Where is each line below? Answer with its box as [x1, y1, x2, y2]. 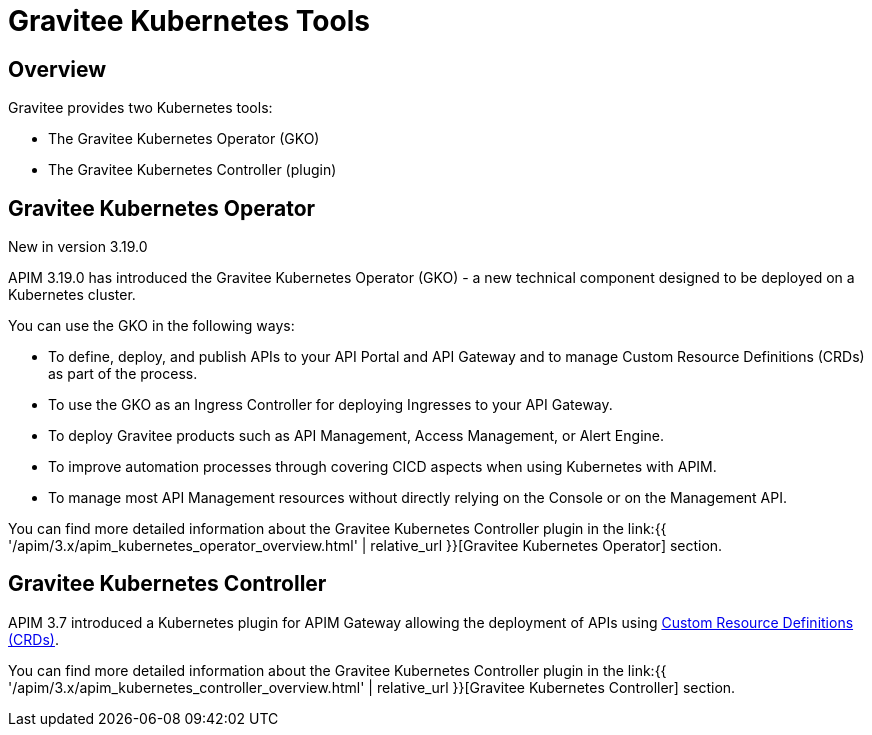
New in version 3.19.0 [8, 238, 148, 256]
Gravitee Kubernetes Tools [8, 4, 370, 38]
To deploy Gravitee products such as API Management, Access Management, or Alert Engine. [48, 427, 664, 445]
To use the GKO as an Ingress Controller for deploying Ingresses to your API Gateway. [48, 396, 613, 414]
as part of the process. [48, 365, 198, 383]
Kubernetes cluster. [8, 286, 136, 304]
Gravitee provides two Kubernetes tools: [8, 99, 273, 117]
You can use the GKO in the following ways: [8, 317, 295, 335]
